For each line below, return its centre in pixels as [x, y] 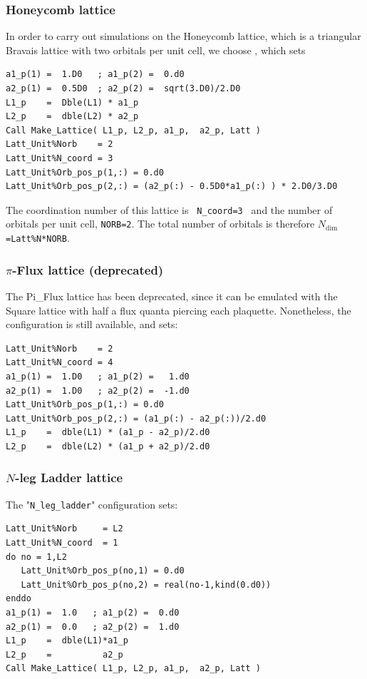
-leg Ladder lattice [69, 478]
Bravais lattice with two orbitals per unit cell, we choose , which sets [156, 50]
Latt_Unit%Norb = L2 [64, 529]
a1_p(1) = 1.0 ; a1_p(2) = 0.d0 [93, 612]
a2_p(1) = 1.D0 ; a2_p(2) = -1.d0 [98, 390]
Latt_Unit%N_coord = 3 [60, 158]
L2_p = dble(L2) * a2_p [72, 117]
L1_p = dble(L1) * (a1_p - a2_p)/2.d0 [108, 433]
